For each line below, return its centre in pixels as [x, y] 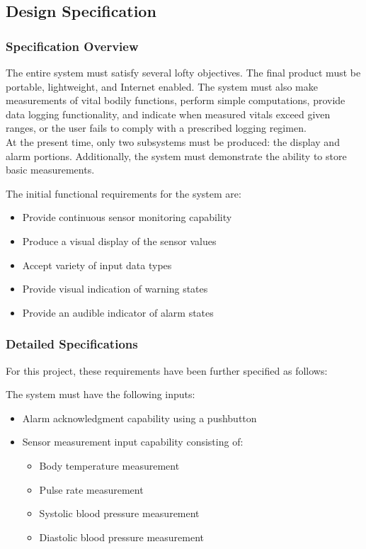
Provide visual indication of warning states [115, 289]
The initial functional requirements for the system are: [124, 193]
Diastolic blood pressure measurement [121, 537]
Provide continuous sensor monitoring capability [127, 217]
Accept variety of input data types [97, 265]
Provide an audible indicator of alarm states [118, 312]
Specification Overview [72, 46]
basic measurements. [50, 170]
